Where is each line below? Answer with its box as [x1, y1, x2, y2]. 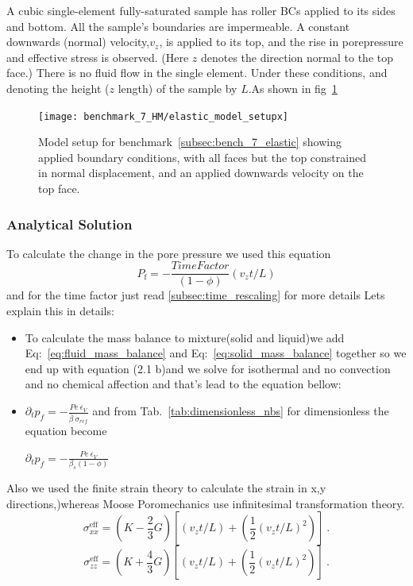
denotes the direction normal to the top [200, 48, 394, 65]
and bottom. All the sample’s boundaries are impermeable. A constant [6, 17, 350, 34]
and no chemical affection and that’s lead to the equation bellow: [25, 376, 342, 392]
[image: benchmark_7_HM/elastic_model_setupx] [38, 110, 288, 122]
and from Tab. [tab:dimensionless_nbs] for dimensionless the [92, 403, 389, 419]
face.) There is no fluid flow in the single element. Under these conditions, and [6, 64, 388, 81]
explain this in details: [6, 303, 114, 319]
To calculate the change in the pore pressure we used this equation [6, 245, 331, 261]
